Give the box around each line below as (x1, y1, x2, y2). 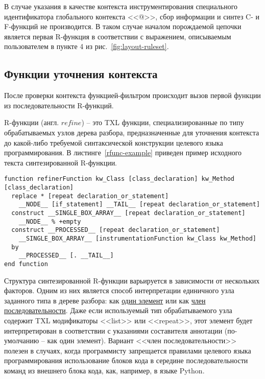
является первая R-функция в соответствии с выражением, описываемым (4, 31, 231, 41)
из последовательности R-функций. (4, 100, 114, 110)
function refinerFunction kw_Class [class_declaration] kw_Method (4, 175, 235, 183)
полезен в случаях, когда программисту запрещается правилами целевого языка (4, 345, 251, 356)
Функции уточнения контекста (4, 66, 158, 82)
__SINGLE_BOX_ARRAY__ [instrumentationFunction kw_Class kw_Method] (18, 234, 256, 242)
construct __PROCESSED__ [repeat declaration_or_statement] (11, 226, 220, 234)
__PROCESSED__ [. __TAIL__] (18, 252, 114, 259)
